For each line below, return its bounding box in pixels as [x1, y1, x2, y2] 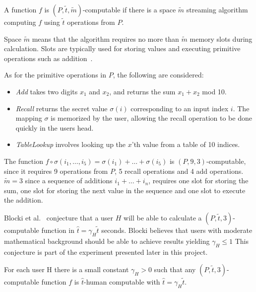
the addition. [4, 195, 43, 205]
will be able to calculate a [124, 212, 202, 222]
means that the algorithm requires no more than [32, 33, 179, 44]
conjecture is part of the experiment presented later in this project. [4, 246, 208, 257]
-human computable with [83, 277, 160, 287]
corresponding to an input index [130, 103, 229, 113]
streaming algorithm [186, 4, 248, 14]
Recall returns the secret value [15, 103, 108, 113]
